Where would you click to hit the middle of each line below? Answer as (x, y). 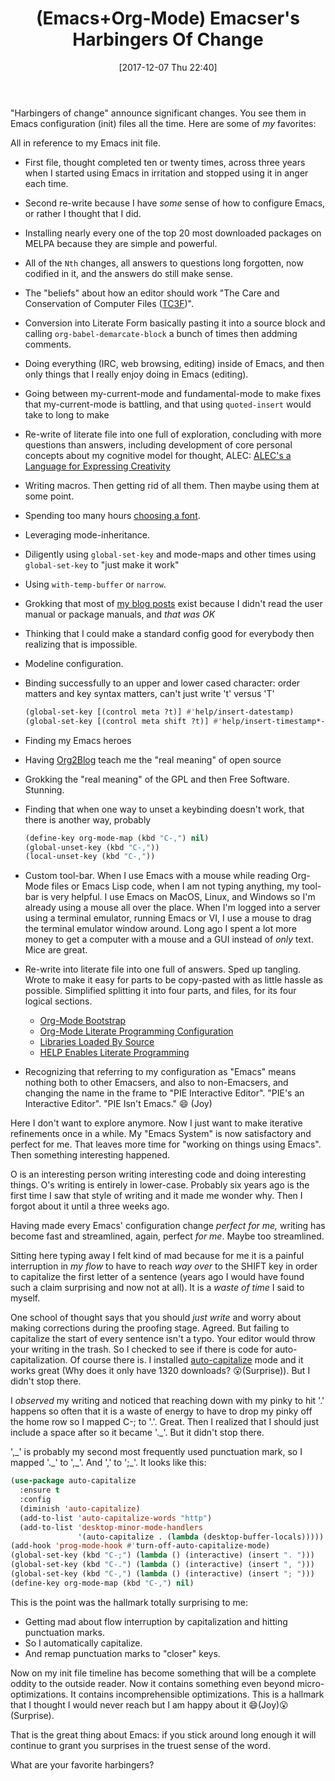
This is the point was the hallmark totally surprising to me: (129, 1602)
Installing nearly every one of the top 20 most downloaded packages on (173, 233)
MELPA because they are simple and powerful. (121, 243)
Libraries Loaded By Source (97, 1042)
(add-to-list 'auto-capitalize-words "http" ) (116, 1518)
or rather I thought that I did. (83, 213)
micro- (310, 1683)
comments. (48, 344)
